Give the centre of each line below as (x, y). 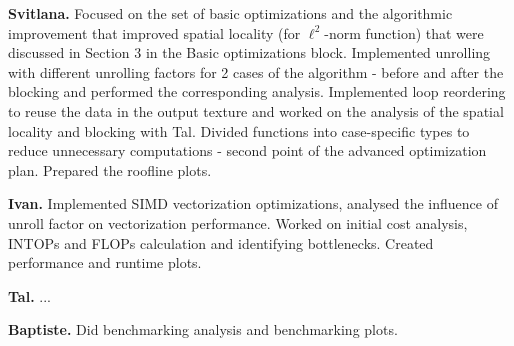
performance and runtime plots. (105, 262)
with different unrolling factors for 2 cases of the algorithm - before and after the (256, 71)
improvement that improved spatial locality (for (154, 32)
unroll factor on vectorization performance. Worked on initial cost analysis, (238, 222)
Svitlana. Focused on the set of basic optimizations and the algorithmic (230, 13)
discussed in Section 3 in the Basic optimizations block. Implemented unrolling (249, 52)
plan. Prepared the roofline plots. (110, 169)
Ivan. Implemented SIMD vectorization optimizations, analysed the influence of (253, 203)
